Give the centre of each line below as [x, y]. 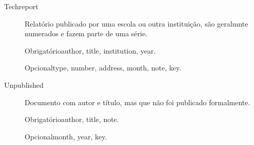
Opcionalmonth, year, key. [66, 136]
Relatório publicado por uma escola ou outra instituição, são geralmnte [136, 23]
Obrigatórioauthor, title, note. [72, 119]
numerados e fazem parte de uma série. [86, 33]
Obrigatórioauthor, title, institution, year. [90, 50]
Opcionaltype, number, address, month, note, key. [103, 68]
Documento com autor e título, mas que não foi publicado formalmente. [138, 102]
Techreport [21, 6]
